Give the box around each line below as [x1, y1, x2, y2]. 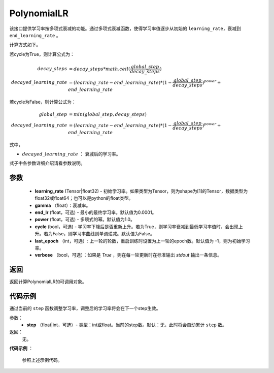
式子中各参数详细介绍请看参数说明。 [9, 160, 85, 166]
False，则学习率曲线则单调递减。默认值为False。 [52, 231, 155, 237]
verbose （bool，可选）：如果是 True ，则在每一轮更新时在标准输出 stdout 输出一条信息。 [35, 252, 222, 258]
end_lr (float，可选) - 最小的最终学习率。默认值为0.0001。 [35, 209, 157, 215]
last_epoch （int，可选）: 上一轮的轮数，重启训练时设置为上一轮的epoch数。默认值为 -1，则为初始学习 [35, 238, 250, 244]
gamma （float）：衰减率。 [35, 202, 91, 208]
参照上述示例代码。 [22, 357, 62, 363]
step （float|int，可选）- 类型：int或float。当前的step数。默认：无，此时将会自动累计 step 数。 [26, 322, 227, 328]
